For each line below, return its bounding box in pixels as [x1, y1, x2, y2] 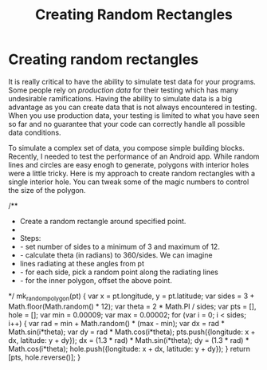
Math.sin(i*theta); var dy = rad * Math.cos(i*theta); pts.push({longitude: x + [8, 327, 256, 337]
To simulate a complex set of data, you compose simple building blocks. [8, 143, 245, 152]
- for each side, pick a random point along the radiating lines [19, 267, 219, 277]
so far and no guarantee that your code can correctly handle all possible [8, 119, 245, 128]
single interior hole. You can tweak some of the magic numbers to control [8, 177, 249, 187]
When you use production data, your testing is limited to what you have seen [8, 110, 260, 120]
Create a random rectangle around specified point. [19, 216, 187, 226]
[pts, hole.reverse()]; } [8, 352, 81, 362]
